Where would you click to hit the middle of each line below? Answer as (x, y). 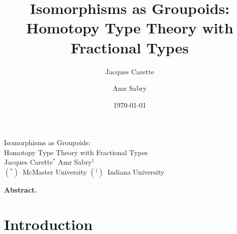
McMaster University (55, 172)
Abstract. (21, 190)
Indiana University (136, 172)
